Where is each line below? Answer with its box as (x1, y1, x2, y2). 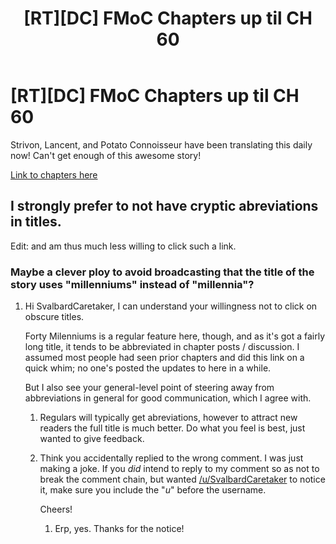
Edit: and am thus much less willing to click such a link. (10, 240, 237, 252)
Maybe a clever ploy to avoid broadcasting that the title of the (10, 265, 315, 279)
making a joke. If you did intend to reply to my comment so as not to (39, 463, 320, 475)
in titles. (10, 213, 62, 231)
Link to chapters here (10, 168, 98, 181)
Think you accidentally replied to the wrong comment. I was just (39, 452, 304, 464)
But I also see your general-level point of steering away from (24, 382, 275, 394)
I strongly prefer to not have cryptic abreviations (10, 198, 319, 215)
